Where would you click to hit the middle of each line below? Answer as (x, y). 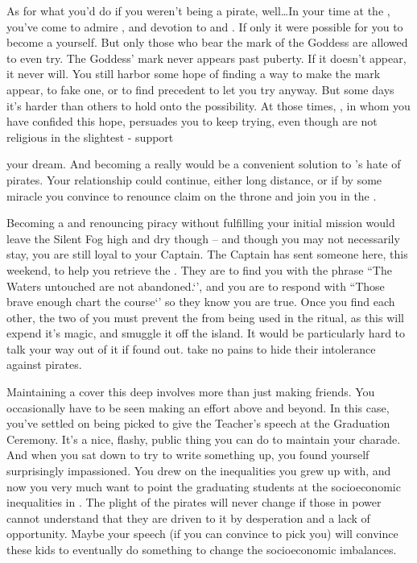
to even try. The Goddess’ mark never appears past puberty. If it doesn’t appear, (206, 58)
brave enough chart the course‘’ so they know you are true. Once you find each (201, 302)
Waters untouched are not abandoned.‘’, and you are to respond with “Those (196, 286)
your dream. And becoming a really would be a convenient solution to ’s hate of (204, 164)
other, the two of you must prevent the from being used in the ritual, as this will (205, 317)
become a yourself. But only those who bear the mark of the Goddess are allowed (207, 42)
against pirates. (44, 364)
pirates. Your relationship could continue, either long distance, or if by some (194, 179)
